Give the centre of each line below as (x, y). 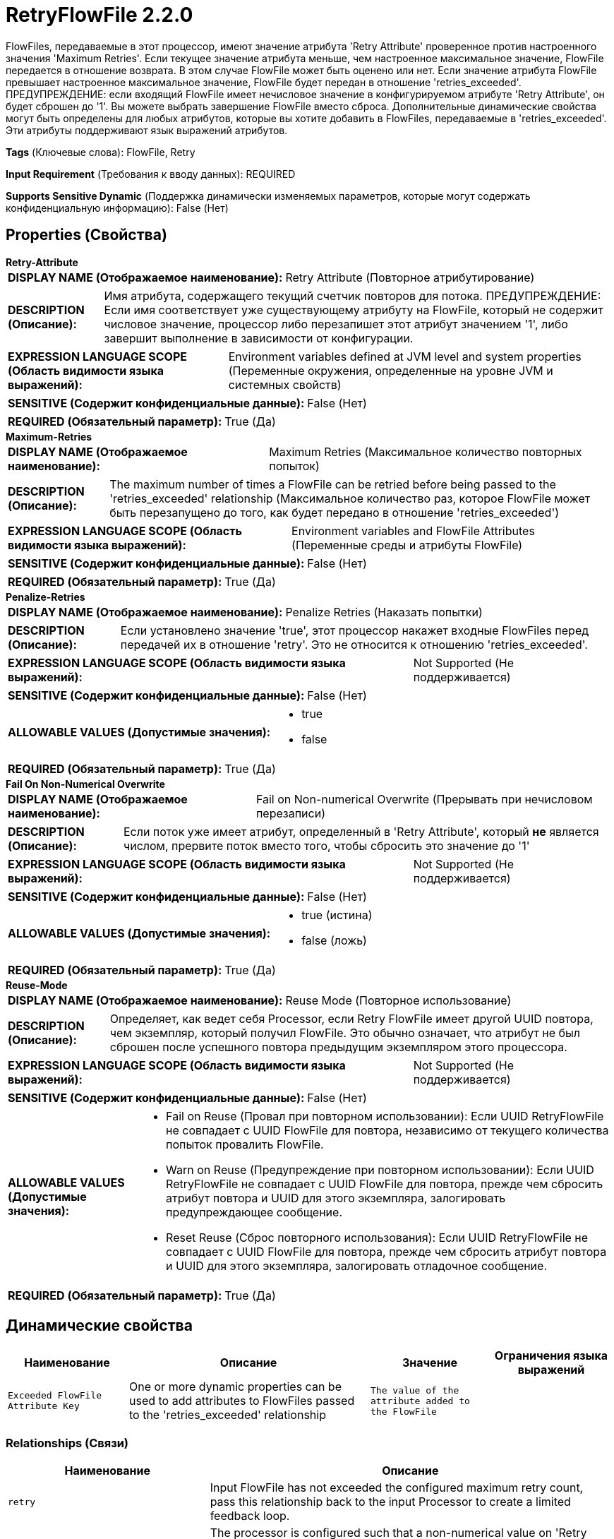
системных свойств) (285, 384)
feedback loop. (250, 1516)
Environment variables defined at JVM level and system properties (405, 356)
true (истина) (337, 915)
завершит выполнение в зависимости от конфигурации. (259, 338)
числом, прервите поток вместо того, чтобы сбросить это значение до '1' (326, 845)
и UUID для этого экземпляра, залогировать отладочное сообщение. (357, 1265)
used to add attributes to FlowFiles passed (242, 1401)
